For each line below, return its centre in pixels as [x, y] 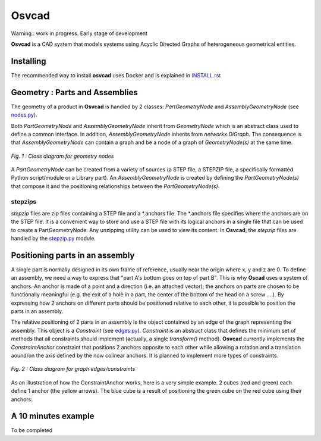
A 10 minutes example [53, 416]
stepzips [24, 201]
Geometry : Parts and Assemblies [74, 92]
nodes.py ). [24, 115]
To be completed [32, 430]
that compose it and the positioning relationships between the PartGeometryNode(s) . [115, 186]
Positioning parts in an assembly [73, 255]
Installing [29, 61]
